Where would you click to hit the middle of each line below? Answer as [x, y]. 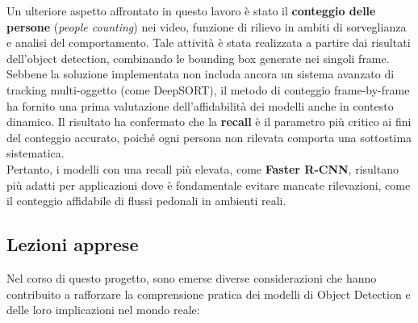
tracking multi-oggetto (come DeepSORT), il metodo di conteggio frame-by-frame [208, 89]
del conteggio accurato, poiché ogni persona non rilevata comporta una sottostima [209, 137]
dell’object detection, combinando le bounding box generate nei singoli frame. [198, 58]
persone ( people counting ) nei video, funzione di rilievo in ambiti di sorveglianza [207, 26]
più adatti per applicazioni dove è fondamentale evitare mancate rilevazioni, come [209, 185]
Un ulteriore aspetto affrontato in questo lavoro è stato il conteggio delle [191, 10]
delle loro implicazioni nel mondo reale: [103, 310]
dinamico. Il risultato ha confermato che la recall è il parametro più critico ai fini [209, 122]
